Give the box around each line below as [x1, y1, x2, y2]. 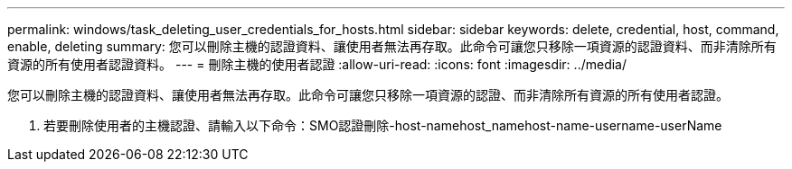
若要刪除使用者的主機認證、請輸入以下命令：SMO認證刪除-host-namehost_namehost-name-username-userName [43, 118, 722, 133]
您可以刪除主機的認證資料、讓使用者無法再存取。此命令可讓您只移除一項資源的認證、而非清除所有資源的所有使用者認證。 [7, 87, 729, 102]
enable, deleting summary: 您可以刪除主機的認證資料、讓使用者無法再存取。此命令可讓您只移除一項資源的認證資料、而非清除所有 [7, 39, 777, 54]
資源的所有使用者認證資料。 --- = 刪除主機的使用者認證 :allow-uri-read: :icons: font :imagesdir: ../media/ [7, 57, 627, 72]
